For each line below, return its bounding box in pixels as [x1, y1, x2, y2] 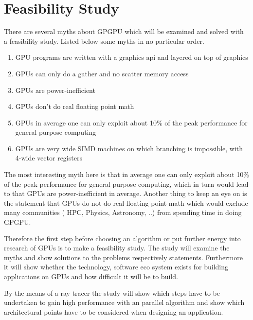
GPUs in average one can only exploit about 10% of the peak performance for [15, 117, 248, 127]
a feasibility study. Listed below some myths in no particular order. [4, 36, 204, 46]
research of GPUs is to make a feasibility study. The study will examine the [4, 243, 230, 253]
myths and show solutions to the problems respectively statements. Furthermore [4, 252, 243, 262]
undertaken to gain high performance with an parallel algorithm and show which [4, 297, 245, 307]
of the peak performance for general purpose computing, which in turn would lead [4, 178, 249, 189]
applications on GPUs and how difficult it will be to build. [4, 271, 178, 281]
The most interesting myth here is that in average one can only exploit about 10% [4, 169, 249, 179]
